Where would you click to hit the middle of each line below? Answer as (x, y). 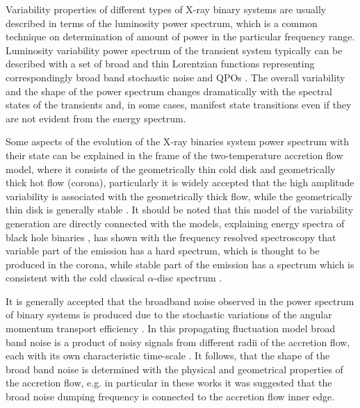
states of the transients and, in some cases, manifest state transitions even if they (179, 105)
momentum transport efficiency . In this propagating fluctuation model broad (171, 328)
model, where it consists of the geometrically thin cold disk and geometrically (171, 169)
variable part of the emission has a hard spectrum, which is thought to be (163, 251)
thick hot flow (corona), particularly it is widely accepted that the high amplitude (180, 182)
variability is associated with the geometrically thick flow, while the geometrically (179, 196)
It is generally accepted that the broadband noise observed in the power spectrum (180, 301)
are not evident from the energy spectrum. (96, 118)
